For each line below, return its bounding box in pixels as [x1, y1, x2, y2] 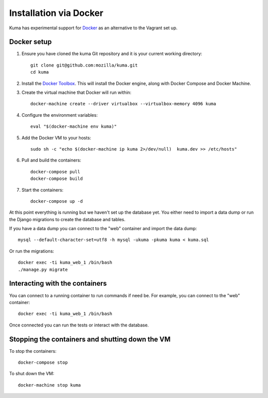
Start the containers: [21, 187, 64, 193]
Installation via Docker [9, 7, 104, 18]
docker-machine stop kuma [18, 382, 81, 388]
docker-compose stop [18, 360, 68, 365]
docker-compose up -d [30, 198, 83, 204]
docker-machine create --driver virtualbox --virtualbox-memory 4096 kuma [30, 101, 216, 107]
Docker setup [9, 38, 52, 46]
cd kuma [30, 70, 49, 75]
